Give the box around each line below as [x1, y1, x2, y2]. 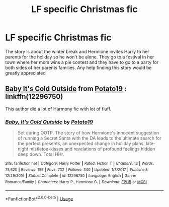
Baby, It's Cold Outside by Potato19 [5, 118, 93, 125]
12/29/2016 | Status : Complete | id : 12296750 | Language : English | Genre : [5, 173, 137, 178]
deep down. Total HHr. [17, 151, 64, 157]
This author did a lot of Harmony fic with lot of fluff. [5, 106, 112, 112]
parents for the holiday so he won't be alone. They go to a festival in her [5, 54, 154, 60]
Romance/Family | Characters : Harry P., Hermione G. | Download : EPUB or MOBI [5, 180, 147, 185]
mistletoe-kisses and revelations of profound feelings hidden [29, 146, 155, 152]
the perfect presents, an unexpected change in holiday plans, [17, 141, 145, 147]
